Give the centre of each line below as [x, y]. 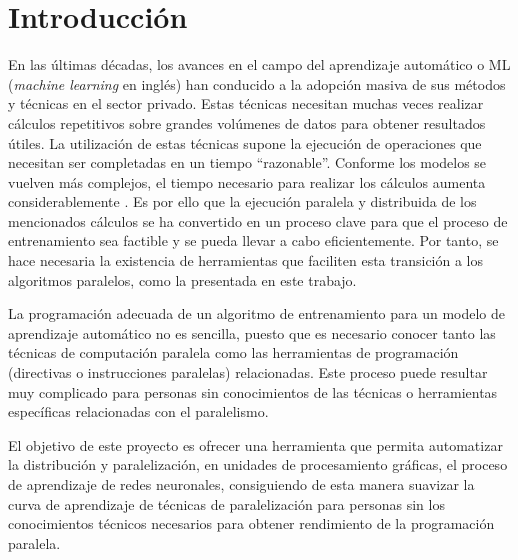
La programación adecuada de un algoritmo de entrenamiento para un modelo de [257, 313]
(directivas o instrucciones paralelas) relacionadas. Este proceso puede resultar [248, 372]
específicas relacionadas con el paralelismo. [138, 411]
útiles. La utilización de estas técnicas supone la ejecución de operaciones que [245, 142]
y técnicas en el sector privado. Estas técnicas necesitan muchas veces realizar [246, 103]
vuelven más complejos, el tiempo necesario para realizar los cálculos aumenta [247, 181]
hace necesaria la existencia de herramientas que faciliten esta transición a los [246, 260]
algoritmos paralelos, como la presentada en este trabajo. [182, 279]
